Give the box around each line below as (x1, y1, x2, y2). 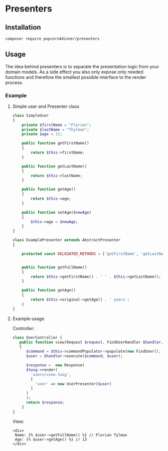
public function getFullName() (22, 264, 87, 270)
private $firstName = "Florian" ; (22, 122, 92, 127)
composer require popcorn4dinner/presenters (5, 36, 100, 41)
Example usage (12, 316, 45, 322)
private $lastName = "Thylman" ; (22, 127, 89, 132)
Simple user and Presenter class (12, 103, 79, 109)
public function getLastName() (22, 164, 87, 169)
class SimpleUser (12, 113, 49, 118)
